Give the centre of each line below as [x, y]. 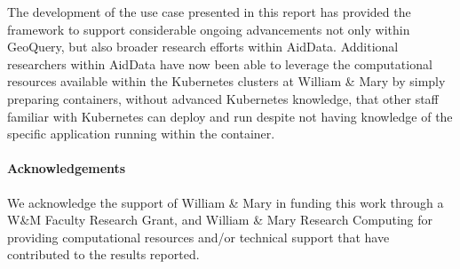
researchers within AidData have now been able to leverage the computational [220, 63]
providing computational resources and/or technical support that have [198, 237]
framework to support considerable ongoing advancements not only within [209, 29]
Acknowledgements [67, 168]
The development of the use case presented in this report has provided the [209, 12]
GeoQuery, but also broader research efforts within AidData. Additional [203, 47]
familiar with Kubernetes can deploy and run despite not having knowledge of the [230, 116]
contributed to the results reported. [103, 254]
